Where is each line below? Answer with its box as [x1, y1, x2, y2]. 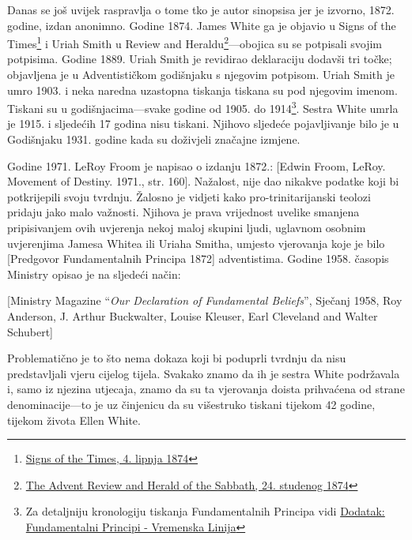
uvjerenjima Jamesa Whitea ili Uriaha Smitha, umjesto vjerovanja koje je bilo [7, 234, 385, 251]
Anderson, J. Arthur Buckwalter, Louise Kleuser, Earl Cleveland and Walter [7, 308, 378, 324]
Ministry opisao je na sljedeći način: [7, 265, 181, 282]
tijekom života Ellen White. [7, 411, 141, 428]
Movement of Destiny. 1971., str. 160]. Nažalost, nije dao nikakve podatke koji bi [7, 173, 399, 189]
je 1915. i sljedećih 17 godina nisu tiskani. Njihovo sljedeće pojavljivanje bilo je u [7, 115, 399, 132]
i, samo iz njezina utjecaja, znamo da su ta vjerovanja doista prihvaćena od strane [7, 381, 405, 397]
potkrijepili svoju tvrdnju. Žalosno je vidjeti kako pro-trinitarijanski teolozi [7, 188, 371, 204]
